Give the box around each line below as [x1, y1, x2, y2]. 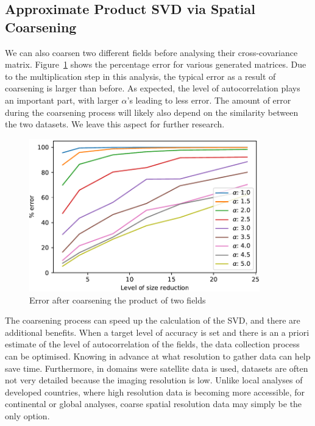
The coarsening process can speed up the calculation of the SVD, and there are [5, 314, 300, 327]
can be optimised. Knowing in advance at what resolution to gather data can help [5, 350, 311, 363]
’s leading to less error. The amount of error [127, 93, 291, 106]
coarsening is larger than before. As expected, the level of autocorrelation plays [5, 82, 300, 94]
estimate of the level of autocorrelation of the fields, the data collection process [5, 338, 300, 350]
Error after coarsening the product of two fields [29, 293, 206, 306]
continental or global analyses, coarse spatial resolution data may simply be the [5, 397, 302, 410]
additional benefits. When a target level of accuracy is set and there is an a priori [5, 325, 310, 338]
